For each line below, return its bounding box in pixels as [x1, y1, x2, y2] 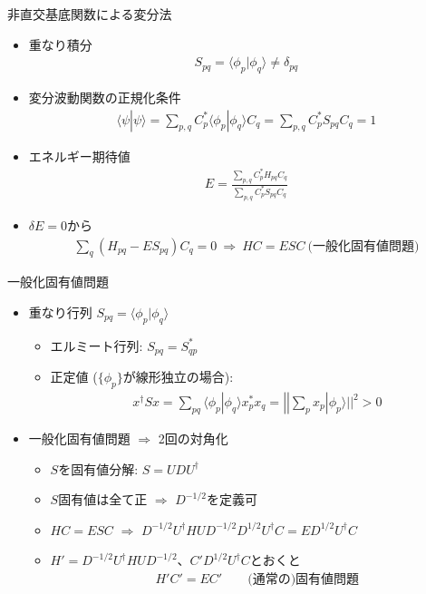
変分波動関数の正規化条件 [28, 88, 181, 107]
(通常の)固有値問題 [247, 573, 360, 586]
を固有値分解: [58, 459, 139, 478]
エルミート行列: [50, 336, 143, 355]
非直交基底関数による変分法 [7, 5, 172, 23]
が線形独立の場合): [122, 367, 234, 386]
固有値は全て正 [58, 490, 148, 509]
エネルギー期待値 [28, 146, 131, 165]
